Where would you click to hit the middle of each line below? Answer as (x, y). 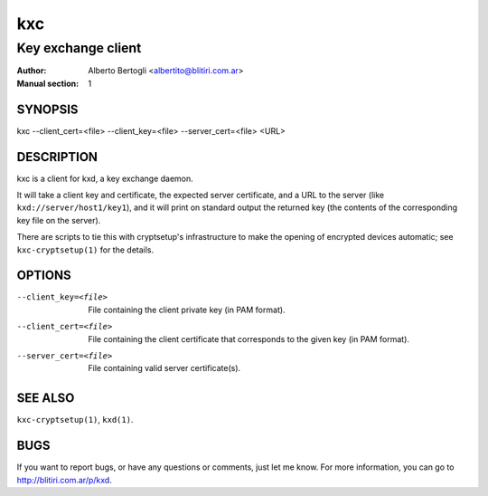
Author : (32, 71)
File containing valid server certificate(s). (164, 368)
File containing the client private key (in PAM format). (187, 310)
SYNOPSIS (47, 109)
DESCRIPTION (57, 157)
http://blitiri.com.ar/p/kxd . (64, 480)
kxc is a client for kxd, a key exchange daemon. (105, 178)
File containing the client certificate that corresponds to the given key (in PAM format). (249, 339)
